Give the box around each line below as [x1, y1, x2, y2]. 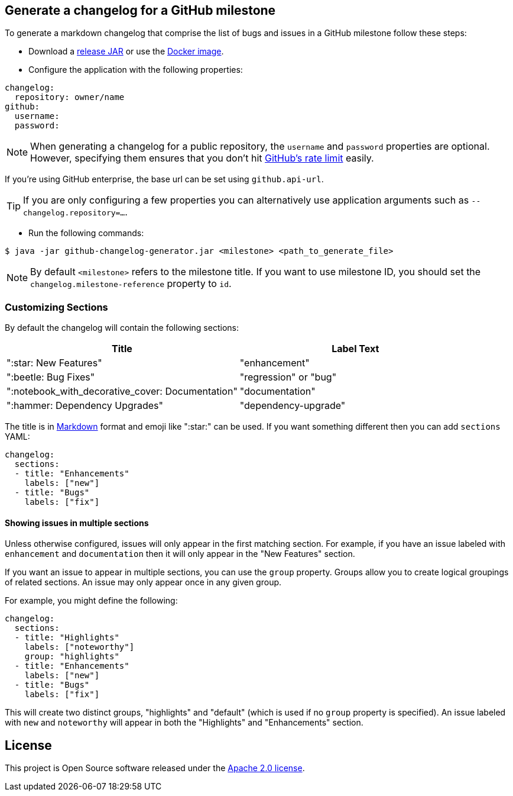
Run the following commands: [28, 228, 144, 239]
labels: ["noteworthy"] [24, 642, 135, 652]
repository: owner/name [14, 92, 125, 102]
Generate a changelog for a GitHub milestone [5, 3, 276, 18]
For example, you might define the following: [5, 595, 178, 606]
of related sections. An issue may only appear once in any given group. [5, 577, 282, 588]
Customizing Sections [5, 301, 108, 313]
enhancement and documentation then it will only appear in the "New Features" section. [5, 549, 355, 559]
